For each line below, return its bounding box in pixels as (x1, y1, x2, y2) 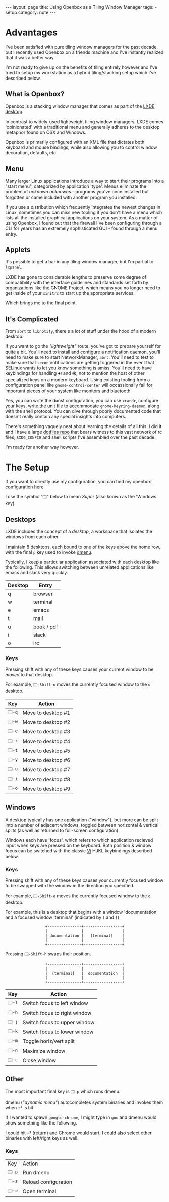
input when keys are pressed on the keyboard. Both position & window (5, 842, 152, 849)
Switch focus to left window (22, 1000, 88, 1007)
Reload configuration (22, 1179, 72, 1186)
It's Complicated (5, 315, 59, 323)
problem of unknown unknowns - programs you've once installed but (5, 188, 149, 195)
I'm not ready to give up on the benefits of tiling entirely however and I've (5, 64, 158, 70)
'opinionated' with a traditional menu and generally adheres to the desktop (5, 124, 160, 130)
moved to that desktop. (5, 672, 53, 678)
